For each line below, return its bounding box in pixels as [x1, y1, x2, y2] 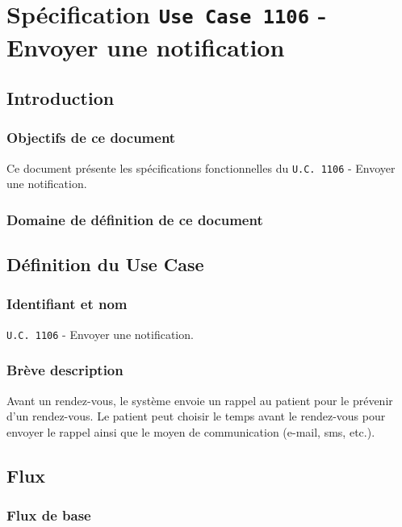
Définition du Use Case [6, 252, 204, 277]
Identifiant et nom [6, 294, 128, 314]
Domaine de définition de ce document [6, 209, 263, 229]
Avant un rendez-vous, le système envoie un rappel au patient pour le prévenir [6, 391, 393, 408]
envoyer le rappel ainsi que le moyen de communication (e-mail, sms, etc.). [6, 423, 375, 440]
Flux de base [6, 505, 91, 525]
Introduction [6, 86, 115, 111]
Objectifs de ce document [6, 128, 176, 148]
